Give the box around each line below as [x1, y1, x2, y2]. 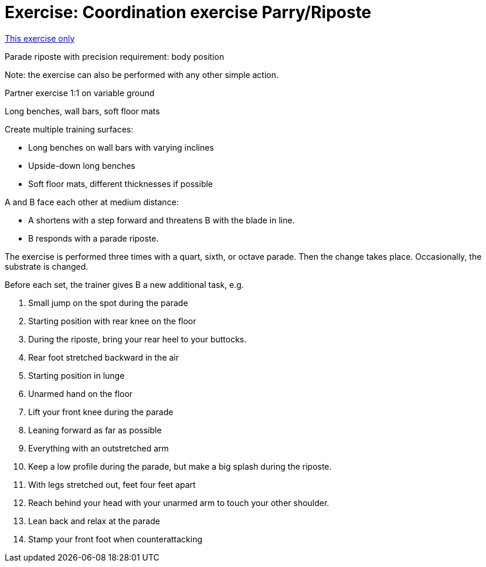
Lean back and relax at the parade [28, 515, 160, 526]
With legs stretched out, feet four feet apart [28, 479, 196, 490]
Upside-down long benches [28, 160, 135, 171]
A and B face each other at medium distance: [5, 196, 179, 207]
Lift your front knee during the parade [28, 406, 174, 417]
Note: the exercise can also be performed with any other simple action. [5, 69, 279, 80]
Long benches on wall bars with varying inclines [28, 142, 214, 152]
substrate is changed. [5, 261, 89, 271]
